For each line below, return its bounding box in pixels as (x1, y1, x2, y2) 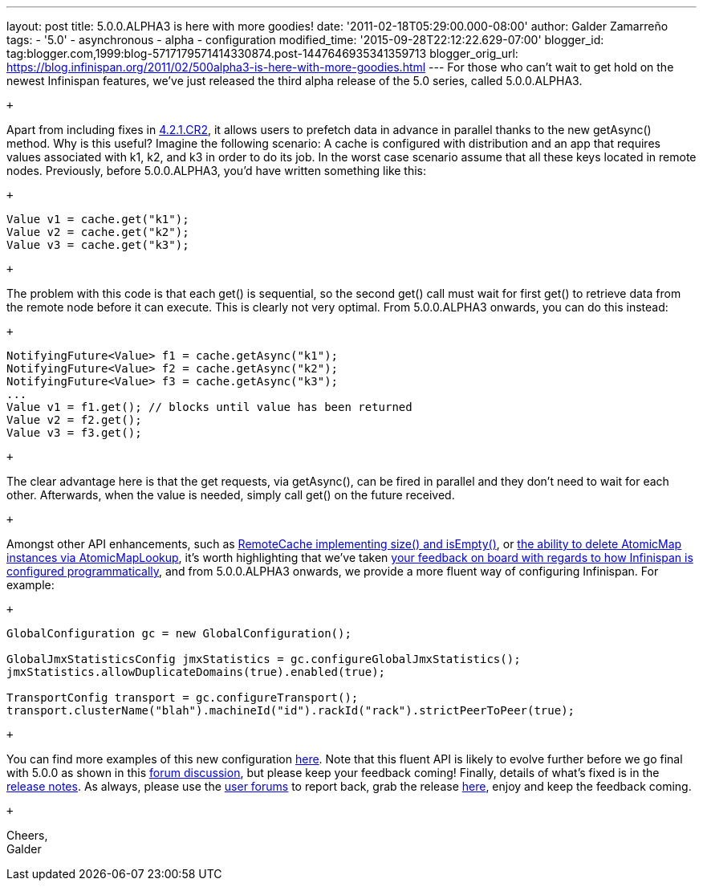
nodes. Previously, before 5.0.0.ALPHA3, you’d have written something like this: (6, 164, 427, 177)
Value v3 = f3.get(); (6, 426, 142, 439)
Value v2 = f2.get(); (6, 413, 142, 426)
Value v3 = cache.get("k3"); (6, 238, 189, 251)
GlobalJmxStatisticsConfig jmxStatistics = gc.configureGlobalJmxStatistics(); (6, 653, 521, 665)
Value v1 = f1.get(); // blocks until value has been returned (6, 401, 412, 413)
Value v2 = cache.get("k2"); (6, 226, 189, 238)
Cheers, (6, 828, 48, 842)
